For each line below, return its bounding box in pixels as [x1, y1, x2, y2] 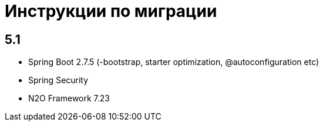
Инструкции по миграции [5, 1, 217, 21]
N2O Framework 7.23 [28, 93, 110, 104]
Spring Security [28, 75, 89, 86]
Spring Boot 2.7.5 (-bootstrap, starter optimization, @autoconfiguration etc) [28, 57, 319, 67]
